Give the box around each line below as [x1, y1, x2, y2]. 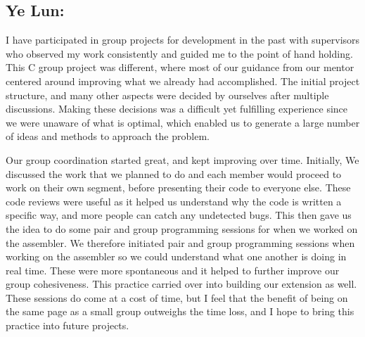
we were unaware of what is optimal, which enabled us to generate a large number [6, 115, 360, 129]
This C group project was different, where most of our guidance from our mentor [6, 60, 354, 75]
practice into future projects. [6, 318, 129, 333]
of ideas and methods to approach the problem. [6, 129, 210, 144]
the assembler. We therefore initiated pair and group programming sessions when [6, 235, 355, 250]
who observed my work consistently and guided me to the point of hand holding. [6, 46, 353, 61]
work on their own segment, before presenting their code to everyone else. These [6, 180, 351, 195]
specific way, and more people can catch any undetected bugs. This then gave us [6, 208, 352, 222]
